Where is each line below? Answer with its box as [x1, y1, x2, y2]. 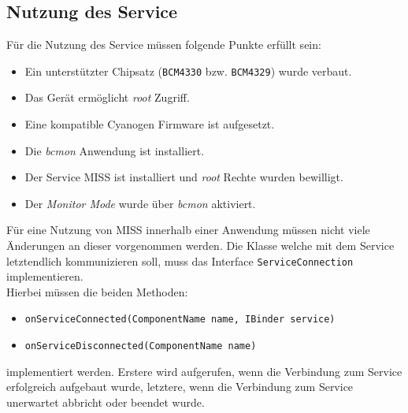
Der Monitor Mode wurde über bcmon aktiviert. [24, 195, 256, 211]
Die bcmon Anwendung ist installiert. [24, 142, 205, 158]
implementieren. [6, 268, 83, 285]
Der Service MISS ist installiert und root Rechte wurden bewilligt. [24, 169, 343, 185]
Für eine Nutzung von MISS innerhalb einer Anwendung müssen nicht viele [6, 221, 370, 238]
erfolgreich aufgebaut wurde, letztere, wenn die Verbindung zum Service [6, 378, 354, 395]
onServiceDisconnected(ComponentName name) [24, 340, 257, 352]
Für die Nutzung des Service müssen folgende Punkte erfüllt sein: [6, 36, 321, 53]
